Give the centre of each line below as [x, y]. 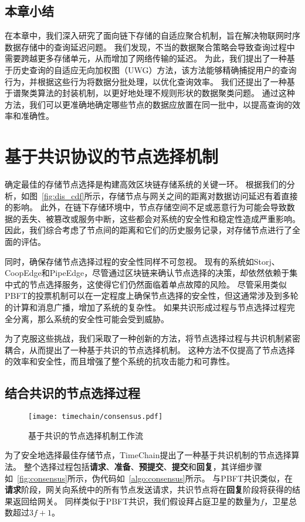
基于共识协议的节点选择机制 [112, 156]
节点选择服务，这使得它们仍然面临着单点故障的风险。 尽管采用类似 [158, 284]
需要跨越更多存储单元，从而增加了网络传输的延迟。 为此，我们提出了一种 [146, 58]
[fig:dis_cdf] [63, 195]
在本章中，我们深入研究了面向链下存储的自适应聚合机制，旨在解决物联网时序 [152, 35]
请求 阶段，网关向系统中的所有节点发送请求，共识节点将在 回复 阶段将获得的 [148, 489]
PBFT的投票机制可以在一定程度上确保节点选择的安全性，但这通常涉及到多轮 [152, 296]
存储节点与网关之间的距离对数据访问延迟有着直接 [203, 195]
